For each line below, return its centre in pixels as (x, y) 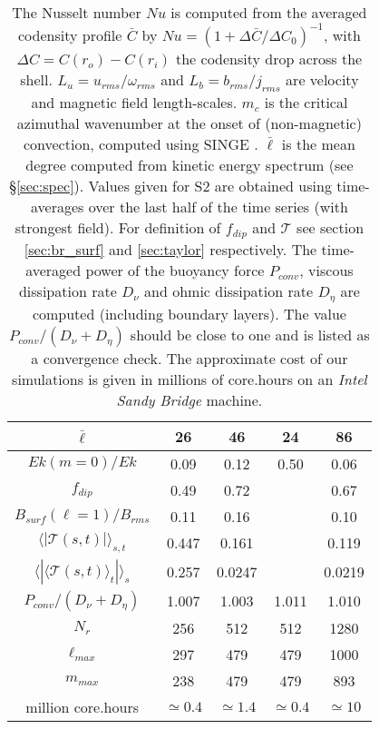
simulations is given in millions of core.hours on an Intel (189, 379)
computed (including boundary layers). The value (189, 314)
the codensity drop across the (269, 59)
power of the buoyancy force (175, 271)
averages (58, 207)
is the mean (318, 144)
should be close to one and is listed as (250, 335)
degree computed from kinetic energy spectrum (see (189, 165)
